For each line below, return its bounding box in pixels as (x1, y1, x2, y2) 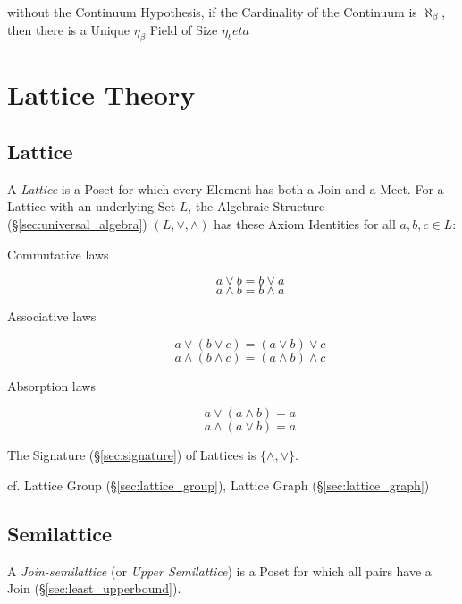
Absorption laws (7, 376, 96, 395)
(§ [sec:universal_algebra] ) (7, 215, 147, 234)
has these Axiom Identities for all (214, 215, 396, 234)
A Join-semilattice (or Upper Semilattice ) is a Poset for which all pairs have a (7, 561, 432, 580)
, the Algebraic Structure (188, 197, 325, 216)
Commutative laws (7, 244, 109, 263)
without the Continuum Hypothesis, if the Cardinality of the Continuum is (7, 3, 417, 21)
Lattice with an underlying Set (7, 197, 176, 216)
